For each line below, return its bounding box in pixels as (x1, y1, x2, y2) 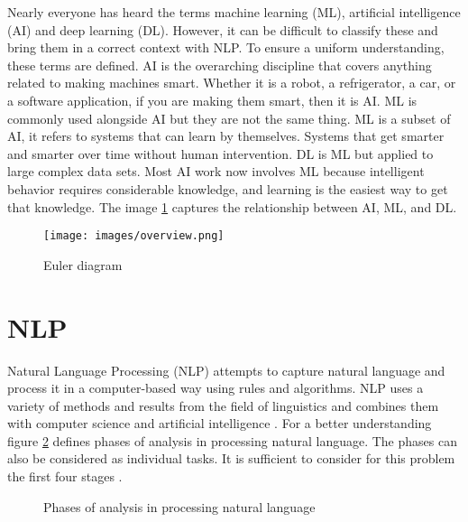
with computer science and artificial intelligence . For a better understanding (7, 414, 432, 433)
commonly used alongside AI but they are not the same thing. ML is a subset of (7, 108, 451, 127)
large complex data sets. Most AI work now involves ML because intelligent (7, 162, 425, 181)
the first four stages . (7, 467, 123, 486)
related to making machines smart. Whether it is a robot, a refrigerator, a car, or (7, 73, 456, 92)
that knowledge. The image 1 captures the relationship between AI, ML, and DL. (7, 197, 457, 216)
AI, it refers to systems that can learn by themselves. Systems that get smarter (7, 126, 445, 145)
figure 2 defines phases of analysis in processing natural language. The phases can (7, 431, 457, 450)
